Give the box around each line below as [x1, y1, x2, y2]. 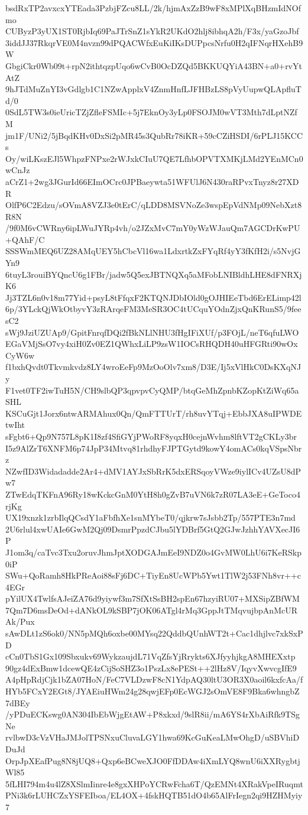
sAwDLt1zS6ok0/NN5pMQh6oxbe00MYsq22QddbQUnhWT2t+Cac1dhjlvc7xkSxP [5, 627, 303, 639]
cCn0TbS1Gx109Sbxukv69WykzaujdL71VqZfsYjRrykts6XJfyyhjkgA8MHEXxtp [5, 650, 296, 663]
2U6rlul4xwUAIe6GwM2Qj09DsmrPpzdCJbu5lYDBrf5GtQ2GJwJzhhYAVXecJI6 [5, 522, 300, 535]
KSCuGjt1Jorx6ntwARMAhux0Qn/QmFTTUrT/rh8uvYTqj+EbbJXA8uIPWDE [5, 407, 302, 419]
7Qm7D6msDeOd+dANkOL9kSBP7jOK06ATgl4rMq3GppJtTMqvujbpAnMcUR [5, 603, 298, 616]
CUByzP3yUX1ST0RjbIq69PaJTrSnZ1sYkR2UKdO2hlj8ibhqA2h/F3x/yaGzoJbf [5, 25, 299, 37]
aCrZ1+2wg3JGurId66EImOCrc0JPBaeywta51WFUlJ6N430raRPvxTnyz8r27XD [5, 175, 299, 187]
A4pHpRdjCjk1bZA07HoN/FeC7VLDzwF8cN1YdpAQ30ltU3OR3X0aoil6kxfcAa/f [5, 673, 303, 686]
